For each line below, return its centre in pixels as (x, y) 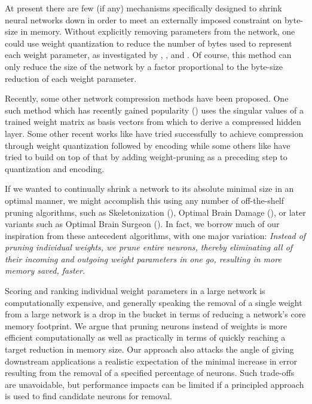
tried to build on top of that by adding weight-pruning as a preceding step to (146, 157)
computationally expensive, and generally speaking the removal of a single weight (154, 302)
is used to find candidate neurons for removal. (88, 396)
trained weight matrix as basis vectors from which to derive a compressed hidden (153, 122)
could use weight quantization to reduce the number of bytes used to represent (149, 43)
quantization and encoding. (55, 168)
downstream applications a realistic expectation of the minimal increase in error (151, 361)
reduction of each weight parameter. (71, 78)
